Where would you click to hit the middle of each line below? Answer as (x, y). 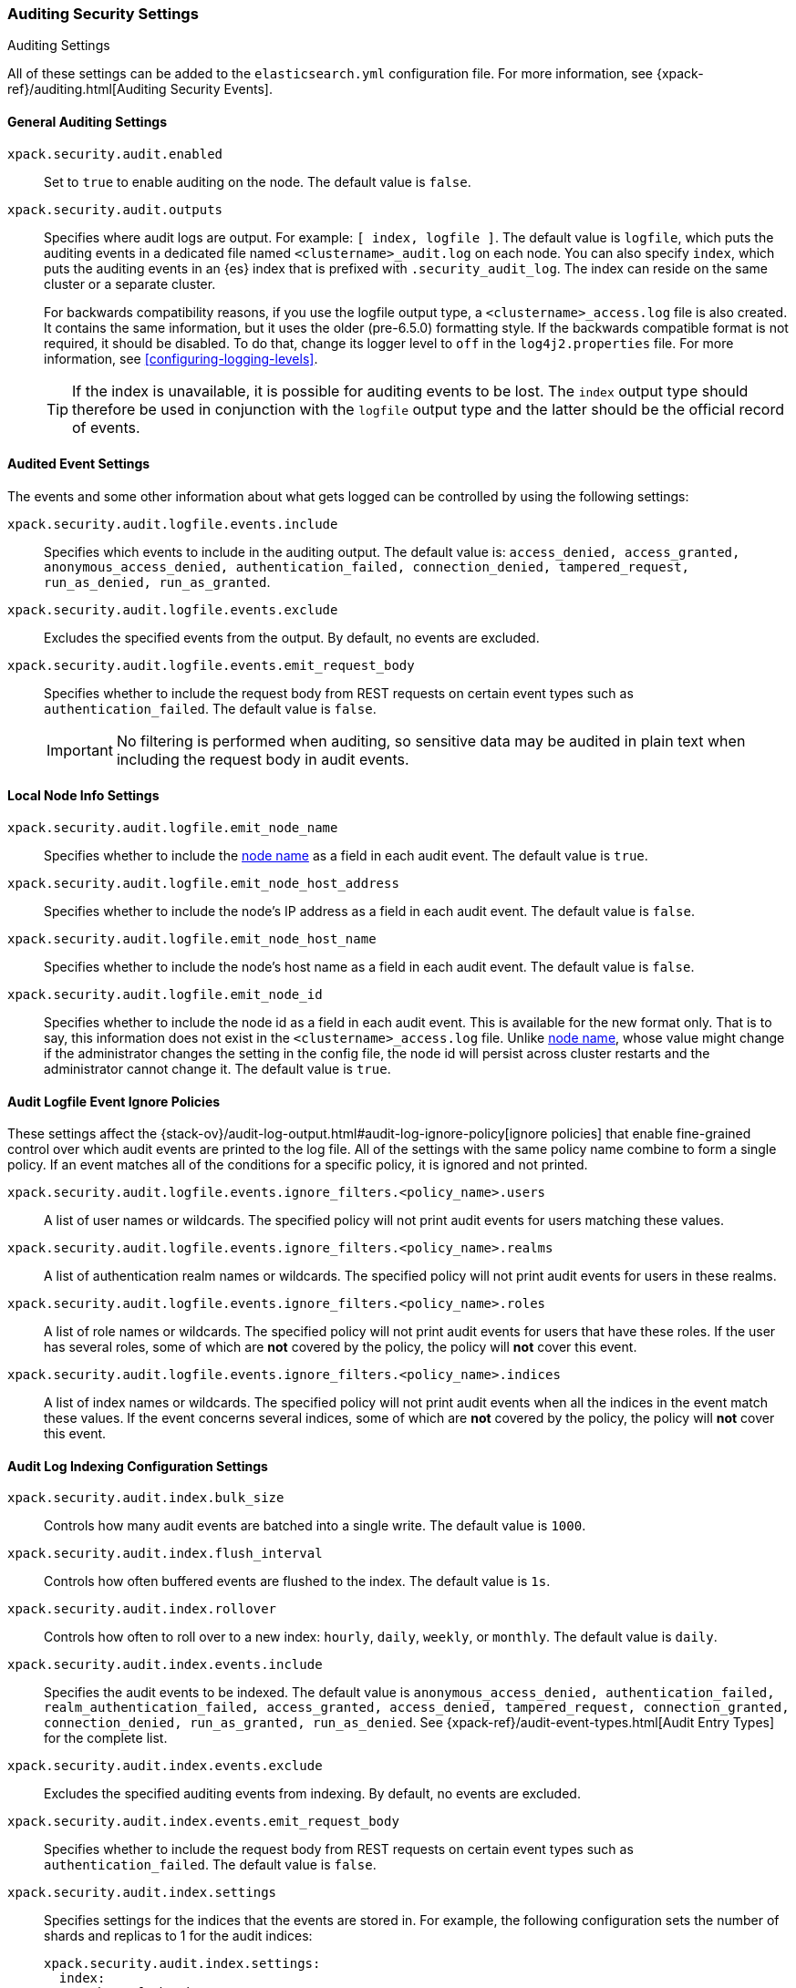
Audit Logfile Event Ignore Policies (114, 1101)
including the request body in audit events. (263, 759)
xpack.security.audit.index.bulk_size (146, 1498)
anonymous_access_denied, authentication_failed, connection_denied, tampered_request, (367, 567)
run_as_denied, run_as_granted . (157, 582)
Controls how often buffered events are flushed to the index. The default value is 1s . (297, 1581)
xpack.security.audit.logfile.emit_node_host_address (203, 884)
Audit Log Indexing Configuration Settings (138, 1466)
